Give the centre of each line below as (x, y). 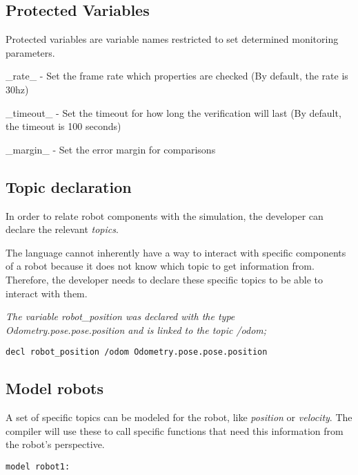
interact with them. (47, 293)
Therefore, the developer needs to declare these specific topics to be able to (165, 279)
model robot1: (38, 466)
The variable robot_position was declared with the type (120, 316)
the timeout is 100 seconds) (63, 126)
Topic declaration (69, 186)
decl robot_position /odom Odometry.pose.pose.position (137, 352)
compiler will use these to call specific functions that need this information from (175, 430)
